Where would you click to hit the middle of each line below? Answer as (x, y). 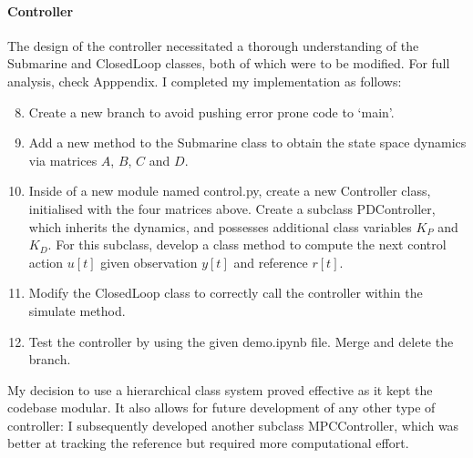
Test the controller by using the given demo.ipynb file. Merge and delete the (241, 341)
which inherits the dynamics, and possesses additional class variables (220, 226)
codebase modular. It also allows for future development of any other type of (221, 407)
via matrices (63, 160)
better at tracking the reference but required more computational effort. (208, 443)
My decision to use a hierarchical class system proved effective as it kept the (220, 389)
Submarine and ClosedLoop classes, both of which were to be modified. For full (229, 63)
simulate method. (77, 310)
